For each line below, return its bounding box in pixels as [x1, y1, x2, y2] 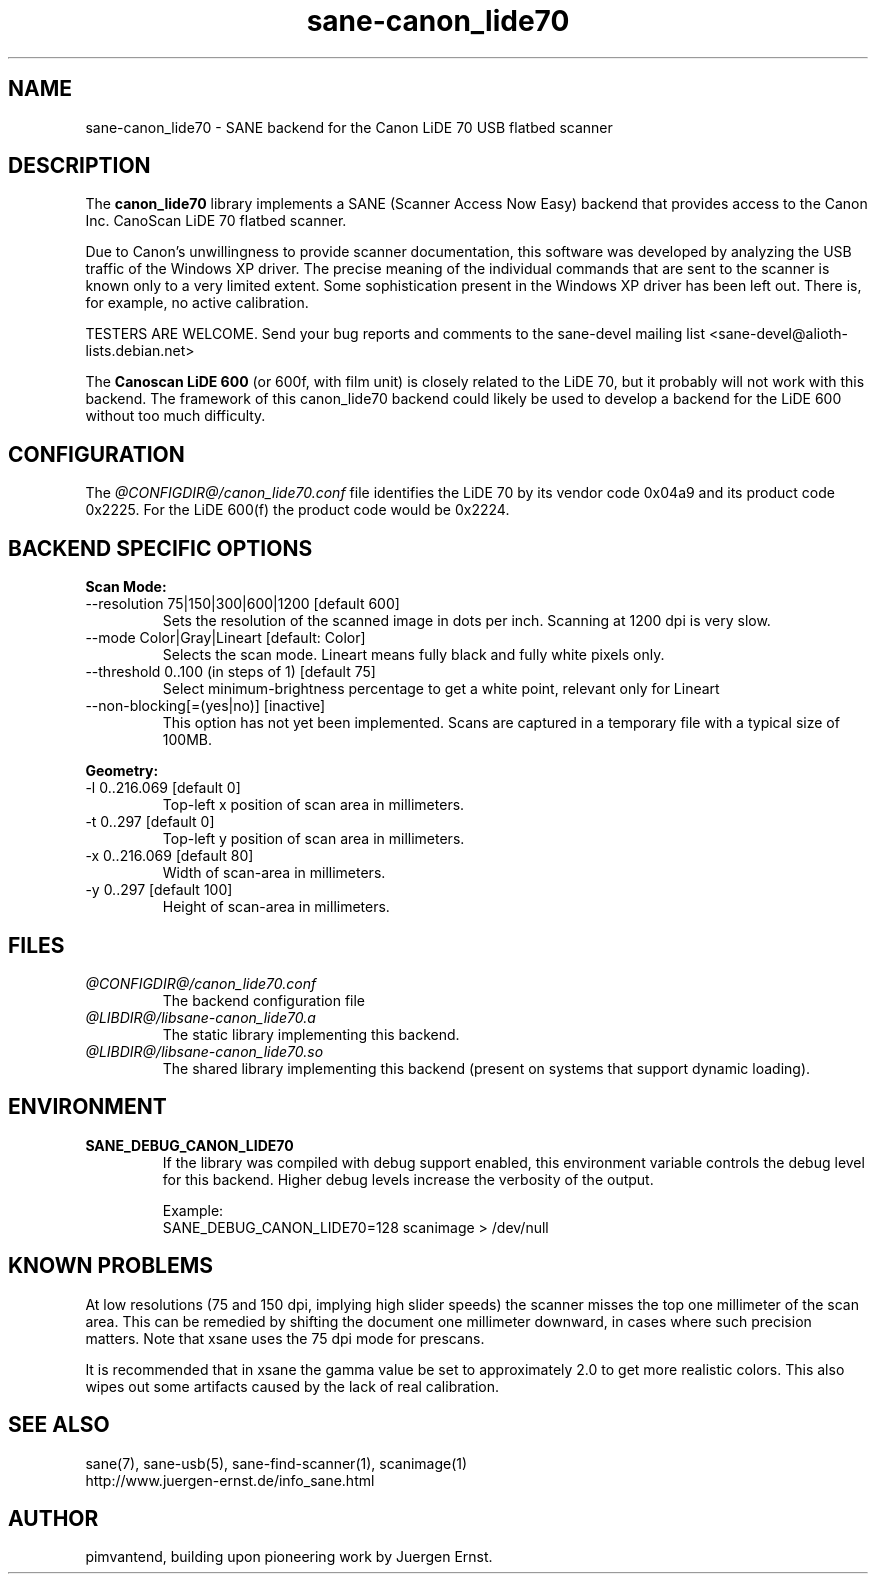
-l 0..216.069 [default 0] [85, 779, 241, 797]
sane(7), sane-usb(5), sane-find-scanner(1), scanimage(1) [85, 1454, 468, 1472]
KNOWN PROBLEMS [8, 1253, 213, 1279]
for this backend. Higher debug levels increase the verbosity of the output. [162, 1170, 654, 1188]
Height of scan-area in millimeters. [162, 898, 390, 916]
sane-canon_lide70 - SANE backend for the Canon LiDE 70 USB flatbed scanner [85, 118, 613, 136]
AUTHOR [8, 1505, 99, 1531]
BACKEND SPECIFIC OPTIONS [8, 535, 313, 561]
